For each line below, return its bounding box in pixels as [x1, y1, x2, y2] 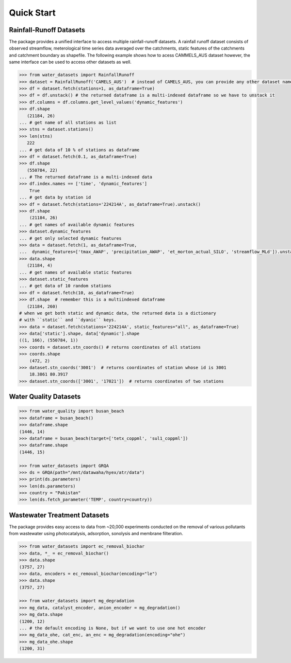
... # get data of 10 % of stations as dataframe [19, 147, 140, 153]
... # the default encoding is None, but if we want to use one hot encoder [19, 626, 206, 631]
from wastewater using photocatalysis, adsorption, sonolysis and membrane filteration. [9, 531, 183, 537]
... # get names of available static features [19, 269, 132, 275]
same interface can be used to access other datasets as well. [9, 59, 132, 65]
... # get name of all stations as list [19, 120, 116, 125]
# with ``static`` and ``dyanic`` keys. [19, 317, 116, 323]
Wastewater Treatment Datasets [9, 511, 109, 519]
